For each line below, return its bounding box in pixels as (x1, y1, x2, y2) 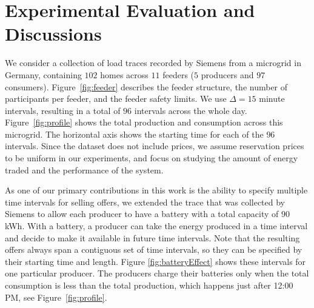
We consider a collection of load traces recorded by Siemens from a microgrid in (5, 56, 301, 69)
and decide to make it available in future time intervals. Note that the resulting (5, 231, 300, 244)
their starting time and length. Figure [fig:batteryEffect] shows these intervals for (5, 255, 306, 267)
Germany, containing (5, 68, 82, 81)
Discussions (5, 21, 102, 46)
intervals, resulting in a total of (5, 104, 121, 116)
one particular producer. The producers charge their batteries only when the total (5, 267, 309, 280)
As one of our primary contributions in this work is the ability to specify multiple (5, 184, 308, 196)
